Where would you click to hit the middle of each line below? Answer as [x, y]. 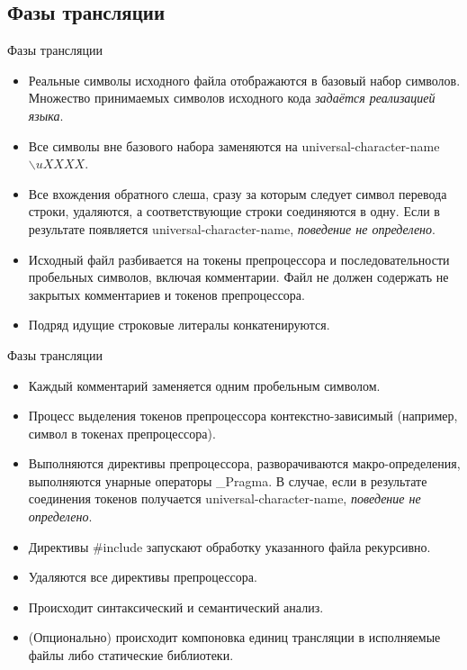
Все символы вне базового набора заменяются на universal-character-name [234, 145]
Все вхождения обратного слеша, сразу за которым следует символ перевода [238, 193]
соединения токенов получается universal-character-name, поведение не [225, 498]
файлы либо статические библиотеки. [131, 655]
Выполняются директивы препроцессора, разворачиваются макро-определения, [244, 463]
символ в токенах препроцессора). [122, 433]
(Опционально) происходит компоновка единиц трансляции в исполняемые [234, 637]
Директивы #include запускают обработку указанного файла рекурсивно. [229, 546]
